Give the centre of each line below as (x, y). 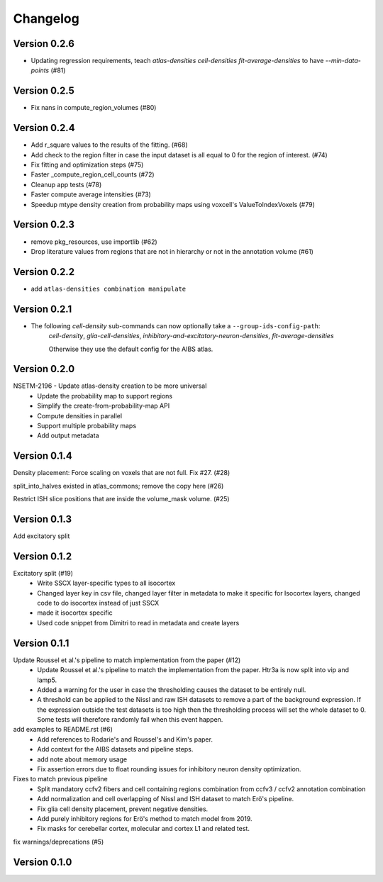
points (40, 70)
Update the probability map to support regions (105, 396)
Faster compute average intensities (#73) (91, 194)
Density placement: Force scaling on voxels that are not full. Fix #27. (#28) (122, 473)
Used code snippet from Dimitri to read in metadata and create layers (138, 623)
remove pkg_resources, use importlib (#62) (94, 242)
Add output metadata (68, 435)
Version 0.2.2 (44, 272)
